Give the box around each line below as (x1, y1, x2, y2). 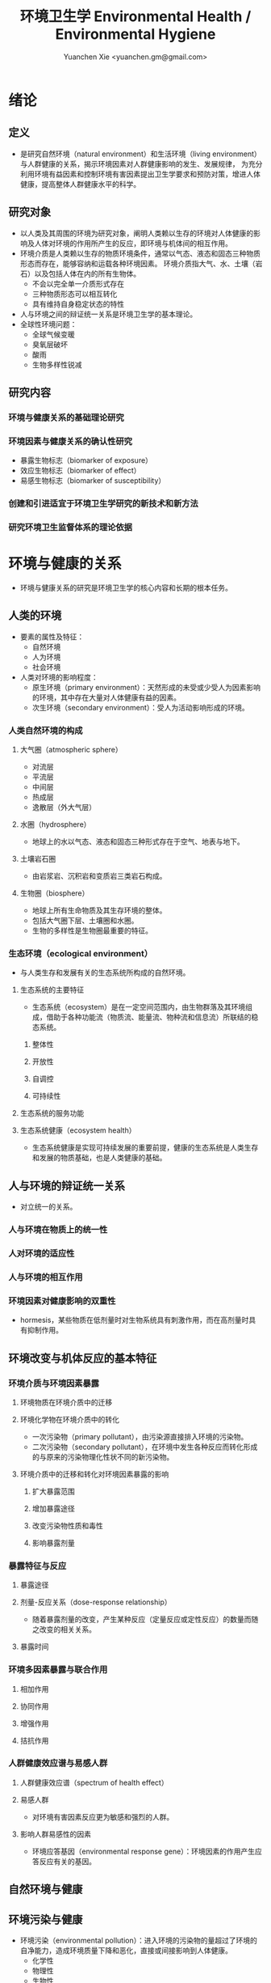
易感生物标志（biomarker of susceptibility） (19, 476, 166, 485)
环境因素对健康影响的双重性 (8, 1295, 116, 1307)
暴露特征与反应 (8, 1560, 67, 1571)
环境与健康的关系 (8, 555, 123, 573)
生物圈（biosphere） (19, 888, 90, 898)
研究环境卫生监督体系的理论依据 (8, 522, 133, 533)
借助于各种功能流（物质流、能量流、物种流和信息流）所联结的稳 (46, 1012, 259, 1022)
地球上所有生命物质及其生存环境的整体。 (31, 905, 167, 915)
